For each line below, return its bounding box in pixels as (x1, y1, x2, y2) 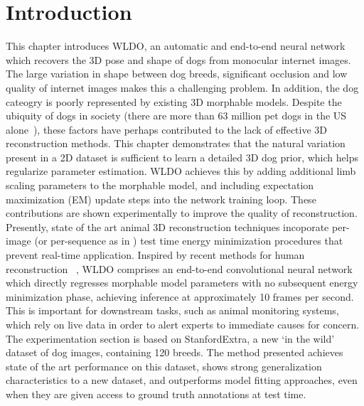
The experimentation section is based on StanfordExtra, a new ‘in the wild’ (6, 331, 335, 346)
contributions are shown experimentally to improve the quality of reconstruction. (6, 205, 358, 220)
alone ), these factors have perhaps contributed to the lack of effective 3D (6, 122, 328, 137)
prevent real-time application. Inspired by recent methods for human (6, 247, 305, 262)
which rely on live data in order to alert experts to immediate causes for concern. (6, 317, 360, 331)
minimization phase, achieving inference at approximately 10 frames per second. (6, 289, 354, 304)
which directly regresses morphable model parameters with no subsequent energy (6, 275, 358, 290)
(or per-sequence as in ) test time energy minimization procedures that (34, 233, 343, 248)
